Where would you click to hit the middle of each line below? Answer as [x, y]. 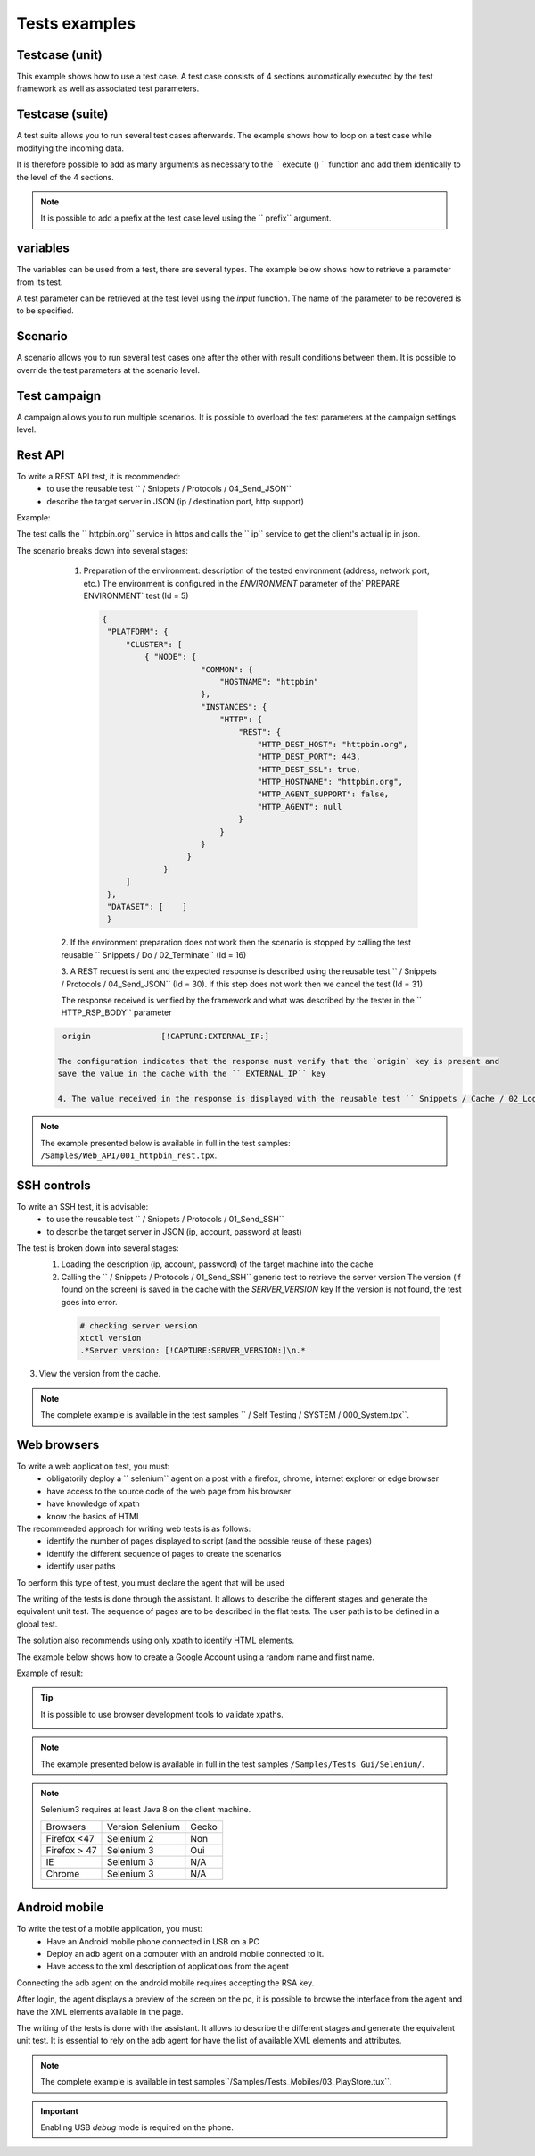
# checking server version [139, 1325]
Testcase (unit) [59, 55]
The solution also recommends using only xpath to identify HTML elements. [156, 1640]
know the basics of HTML [94, 1516]
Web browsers [58, 1445]
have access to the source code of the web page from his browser [169, 1491]
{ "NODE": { [170, 657]
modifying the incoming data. [70, 148]
